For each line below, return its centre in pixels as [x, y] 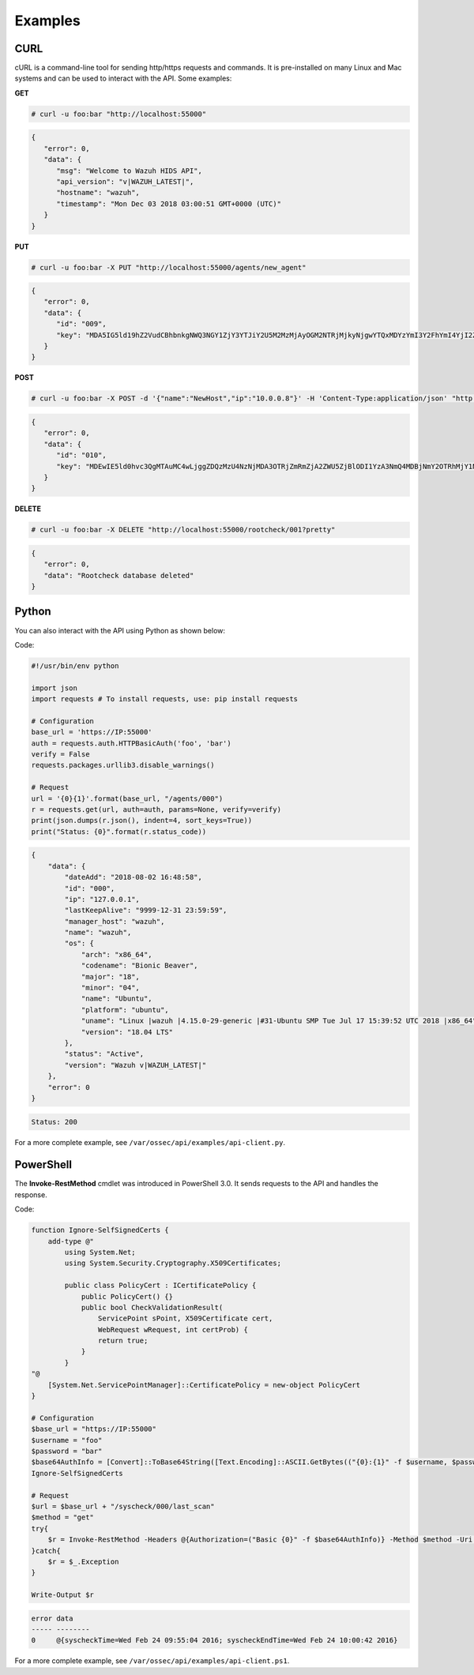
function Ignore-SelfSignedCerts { [100, 1230]
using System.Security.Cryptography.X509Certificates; [173, 1263]
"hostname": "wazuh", [98, 193]
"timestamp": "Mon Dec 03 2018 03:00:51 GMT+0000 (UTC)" [169, 204]
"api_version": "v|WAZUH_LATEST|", [125, 181]
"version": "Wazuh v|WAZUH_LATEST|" [135, 1065]
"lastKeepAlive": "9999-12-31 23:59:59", [146, 911]
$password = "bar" [67, 1451]
